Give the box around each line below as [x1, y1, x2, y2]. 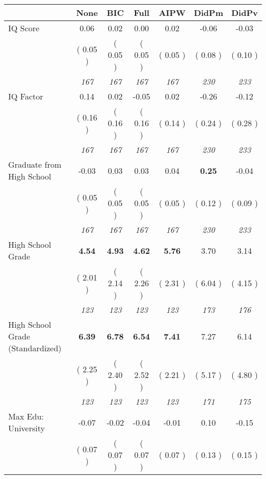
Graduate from [8, 158, 61, 170]
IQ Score [8, 22, 39, 34]
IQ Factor [8, 90, 43, 102]
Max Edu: [8, 410, 44, 422]
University [8, 422, 45, 434]
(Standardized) [8, 342, 62, 354]
